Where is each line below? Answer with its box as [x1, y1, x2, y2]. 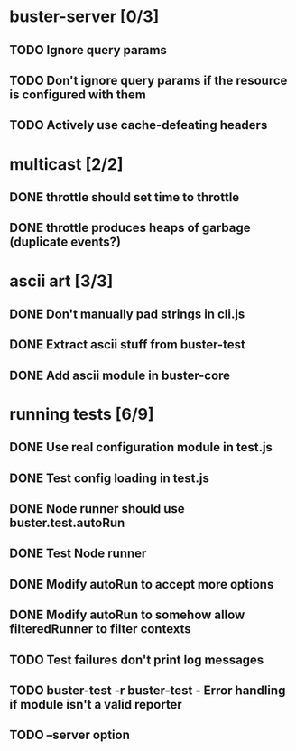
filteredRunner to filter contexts [9, 621, 191, 637]
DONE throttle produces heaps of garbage [9, 220, 251, 236]
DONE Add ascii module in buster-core [9, 367, 231, 383]
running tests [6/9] [9, 403, 155, 424]
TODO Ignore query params [9, 42, 167, 58]
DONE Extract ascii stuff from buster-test [9, 337, 246, 353]
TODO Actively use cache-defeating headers [9, 117, 268, 133]
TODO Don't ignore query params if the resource [9, 72, 288, 88]
